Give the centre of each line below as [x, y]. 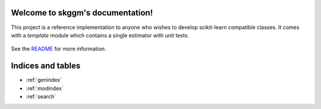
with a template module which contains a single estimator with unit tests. [100, 35]
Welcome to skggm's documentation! [82, 13]
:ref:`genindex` [44, 80]
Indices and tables [46, 66]
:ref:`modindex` [45, 88]
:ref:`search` [41, 96]
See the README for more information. [59, 49]
